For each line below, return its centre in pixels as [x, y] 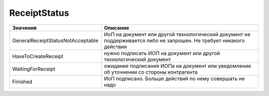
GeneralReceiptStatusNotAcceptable [55, 41]
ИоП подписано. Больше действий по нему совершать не [174, 78]
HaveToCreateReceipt [38, 56]
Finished [22, 82]
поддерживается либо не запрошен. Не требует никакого [174, 41]
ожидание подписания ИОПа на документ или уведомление [178, 66]
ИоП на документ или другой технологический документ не [177, 34]
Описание [117, 28]
